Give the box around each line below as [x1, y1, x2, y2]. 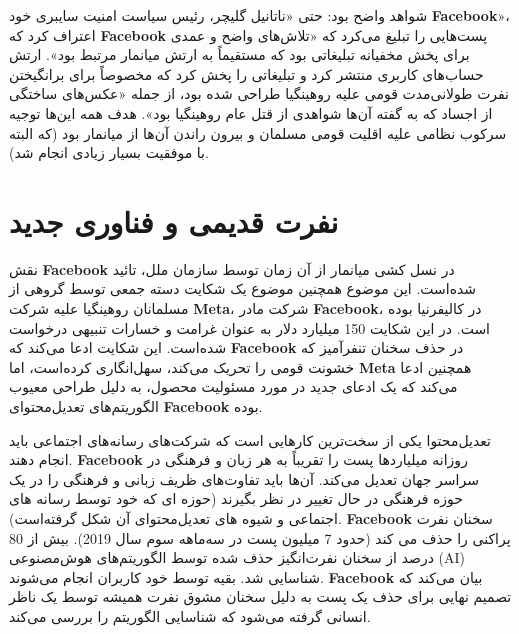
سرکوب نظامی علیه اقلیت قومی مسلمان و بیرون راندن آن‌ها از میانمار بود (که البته [9, 122, 507, 143]
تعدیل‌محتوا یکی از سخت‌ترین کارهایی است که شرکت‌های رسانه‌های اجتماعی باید [9, 429, 491, 450]
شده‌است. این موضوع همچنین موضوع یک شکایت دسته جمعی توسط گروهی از [9, 278, 477, 299]
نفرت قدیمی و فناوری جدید [9, 200, 339, 241]
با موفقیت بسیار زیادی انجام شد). [9, 142, 209, 163]
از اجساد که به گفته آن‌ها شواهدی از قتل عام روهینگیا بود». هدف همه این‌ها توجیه [9, 102, 493, 123]
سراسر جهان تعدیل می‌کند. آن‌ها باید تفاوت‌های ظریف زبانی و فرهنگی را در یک [9, 468, 479, 489]
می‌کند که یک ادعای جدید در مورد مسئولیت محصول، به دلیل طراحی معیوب [9, 376, 458, 397]
